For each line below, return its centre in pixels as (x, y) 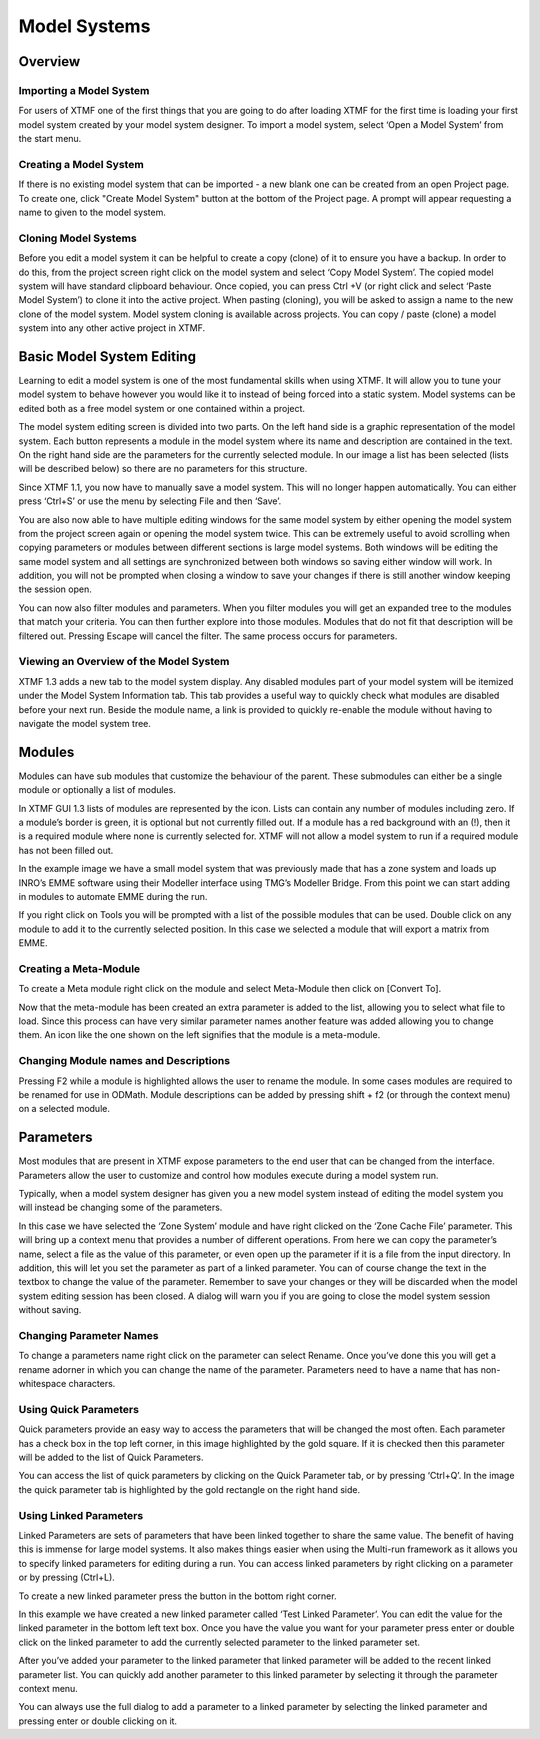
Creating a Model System (81, 164)
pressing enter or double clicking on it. (98, 1721)
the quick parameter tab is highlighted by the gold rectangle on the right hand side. (189, 1489)
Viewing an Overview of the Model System (124, 662)
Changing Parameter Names (88, 1335)
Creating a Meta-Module (79, 968)
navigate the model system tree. (85, 723)
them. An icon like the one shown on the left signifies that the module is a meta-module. (199, 1035)
